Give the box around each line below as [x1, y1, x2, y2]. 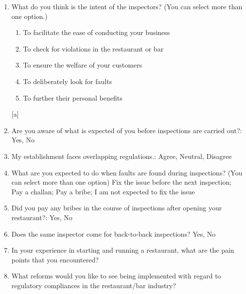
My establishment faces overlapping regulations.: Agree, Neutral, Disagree [11, 151, 232, 161]
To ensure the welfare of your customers [23, 60, 142, 70]
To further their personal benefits [23, 92, 123, 103]
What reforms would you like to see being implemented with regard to [11, 271, 221, 281]
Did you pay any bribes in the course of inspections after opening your [11, 203, 222, 213]
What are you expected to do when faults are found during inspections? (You [11, 167, 243, 177]
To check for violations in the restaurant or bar [23, 43, 164, 53]
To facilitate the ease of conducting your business [23, 27, 170, 37]
